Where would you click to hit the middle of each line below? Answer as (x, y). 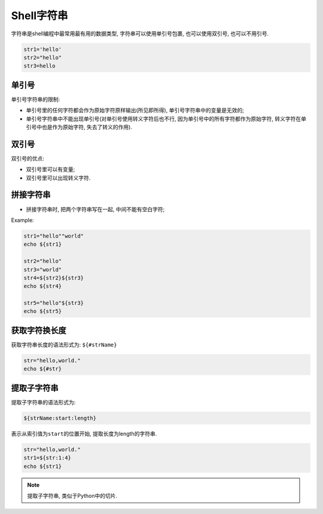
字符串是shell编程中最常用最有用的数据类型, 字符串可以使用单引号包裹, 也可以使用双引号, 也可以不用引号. (140, 34)
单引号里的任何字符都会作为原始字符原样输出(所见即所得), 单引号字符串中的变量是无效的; (135, 110)
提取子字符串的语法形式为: (43, 402)
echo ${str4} (43, 286)
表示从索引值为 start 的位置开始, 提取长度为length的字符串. (84, 433)
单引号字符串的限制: (36, 99)
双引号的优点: (28, 158)
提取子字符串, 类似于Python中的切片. (72, 495)
